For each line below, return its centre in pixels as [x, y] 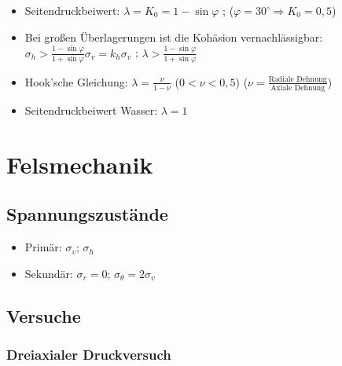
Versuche [44, 315]
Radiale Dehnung [298, 79]
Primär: [43, 247]
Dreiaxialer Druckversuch [89, 355]
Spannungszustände [87, 214]
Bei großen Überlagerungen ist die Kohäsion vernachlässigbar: [174, 37]
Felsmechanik [80, 164]
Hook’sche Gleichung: [76, 81]
